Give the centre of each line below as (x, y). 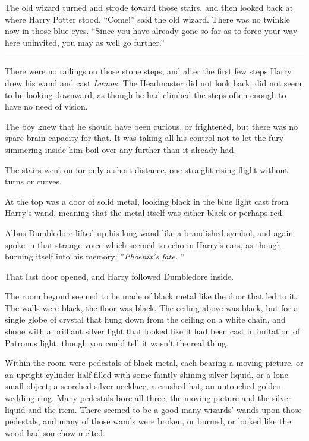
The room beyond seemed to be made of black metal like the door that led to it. (151, 296)
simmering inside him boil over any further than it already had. (121, 149)
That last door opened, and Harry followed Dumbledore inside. (119, 276)
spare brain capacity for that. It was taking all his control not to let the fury (144, 138)
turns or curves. (33, 181)
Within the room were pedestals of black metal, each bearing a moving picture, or (154, 363)
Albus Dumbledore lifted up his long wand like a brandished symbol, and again (149, 232)
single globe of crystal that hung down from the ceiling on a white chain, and (145, 319)
